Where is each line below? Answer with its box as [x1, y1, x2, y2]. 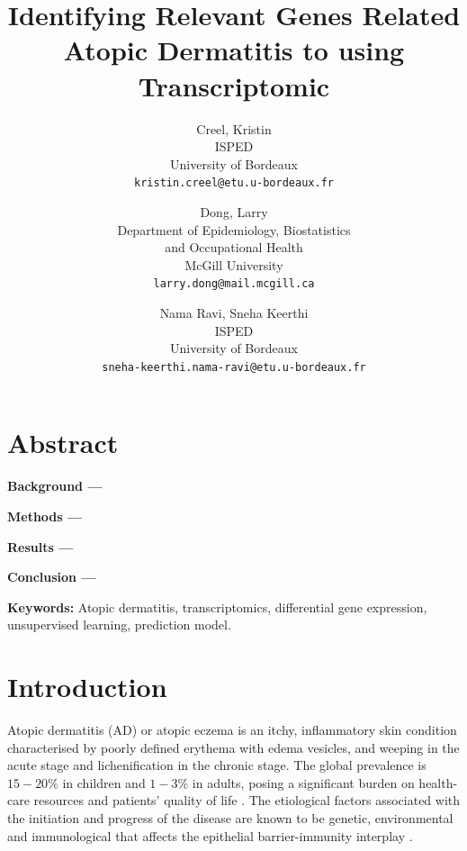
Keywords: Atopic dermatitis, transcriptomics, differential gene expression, [7, 597, 427, 616]
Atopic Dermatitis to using [63, 32, 405, 68]
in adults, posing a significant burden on [192, 773, 415, 792]
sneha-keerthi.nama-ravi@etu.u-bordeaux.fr [102, 360, 366, 374]
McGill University [184, 255, 283, 274]
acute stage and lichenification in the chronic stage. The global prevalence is [7, 756, 427, 774]
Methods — [7, 506, 83, 525]
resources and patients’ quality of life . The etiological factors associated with [33, 791, 461, 810]
